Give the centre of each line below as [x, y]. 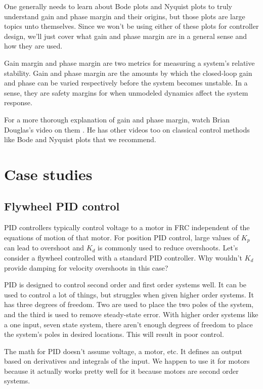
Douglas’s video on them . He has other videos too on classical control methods [127, 129]
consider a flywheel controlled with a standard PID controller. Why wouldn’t [123, 257]
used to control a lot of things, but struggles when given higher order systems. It [129, 294]
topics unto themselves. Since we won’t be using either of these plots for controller [131, 26]
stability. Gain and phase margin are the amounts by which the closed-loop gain [128, 73]
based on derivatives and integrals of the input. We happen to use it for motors [127, 361]
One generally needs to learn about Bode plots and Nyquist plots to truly [118, 6]
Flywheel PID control [62, 206]
